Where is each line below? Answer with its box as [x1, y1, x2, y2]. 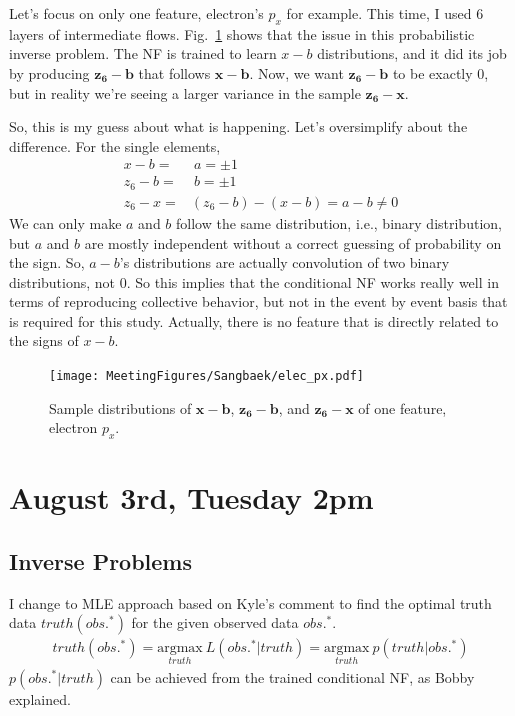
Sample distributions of [49, 397, 192, 418]
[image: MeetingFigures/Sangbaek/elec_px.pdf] [49, 369, 364, 384]
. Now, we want [249, 62, 344, 83]
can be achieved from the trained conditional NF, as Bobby [110, 666, 475, 687]
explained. [9, 688, 71, 709]
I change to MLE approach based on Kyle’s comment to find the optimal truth [9, 592, 492, 613]
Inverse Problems [9, 545, 193, 576]
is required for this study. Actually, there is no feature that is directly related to [9, 310, 499, 331]
